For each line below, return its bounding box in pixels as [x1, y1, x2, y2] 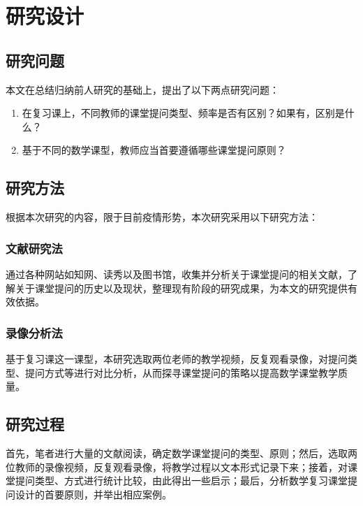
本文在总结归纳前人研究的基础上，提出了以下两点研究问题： [6, 82, 279, 96]
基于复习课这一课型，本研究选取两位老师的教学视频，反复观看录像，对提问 [6, 351, 348, 366]
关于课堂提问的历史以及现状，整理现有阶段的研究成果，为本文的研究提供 [15, 280, 348, 295]
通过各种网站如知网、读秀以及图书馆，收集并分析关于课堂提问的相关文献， [6, 266, 348, 281]
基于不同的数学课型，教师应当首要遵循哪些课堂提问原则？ [22, 143, 286, 157]
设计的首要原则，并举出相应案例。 [15, 486, 172, 501]
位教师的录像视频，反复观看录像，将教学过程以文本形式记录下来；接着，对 [6, 459, 348, 474]
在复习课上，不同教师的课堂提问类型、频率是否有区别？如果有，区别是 [22, 106, 345, 120]
